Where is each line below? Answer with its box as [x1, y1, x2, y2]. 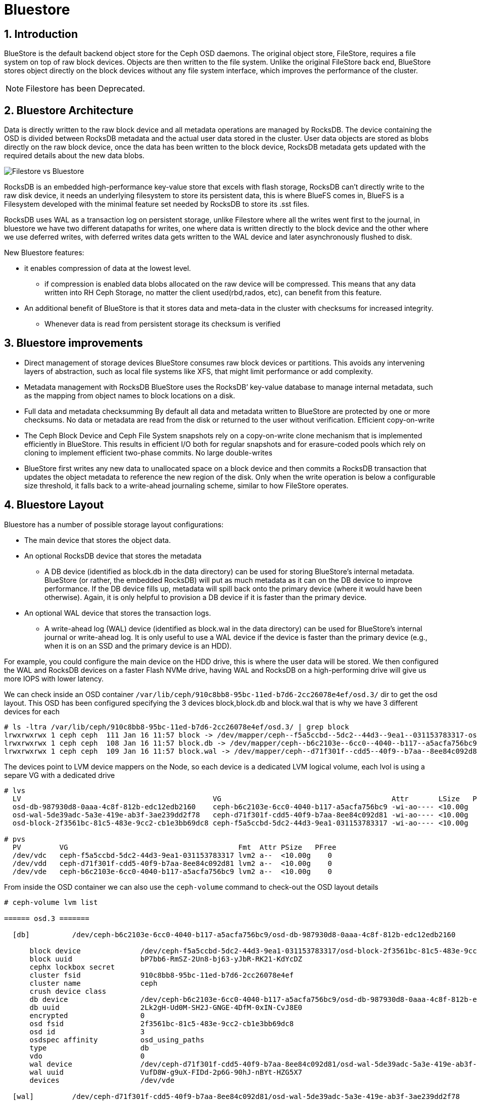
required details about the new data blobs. [4, 151, 145, 160]
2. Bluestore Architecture [4, 104, 133, 117]
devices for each [4, 707, 60, 716]
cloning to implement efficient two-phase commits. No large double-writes [24, 448, 272, 457]
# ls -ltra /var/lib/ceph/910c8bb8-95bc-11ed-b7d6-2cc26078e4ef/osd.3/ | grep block [4, 722, 349, 731]
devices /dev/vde [29, 1076, 175, 1084]
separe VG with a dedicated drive [4, 770, 115, 779]
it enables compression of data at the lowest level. [24, 264, 191, 273]
